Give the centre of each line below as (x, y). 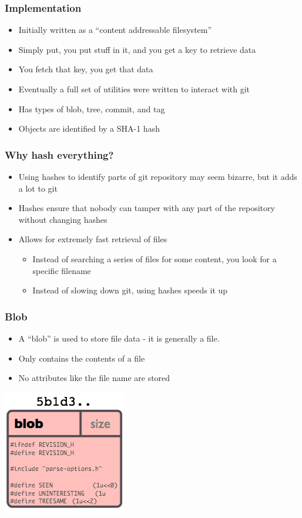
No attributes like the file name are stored (94, 378)
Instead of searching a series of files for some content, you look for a (155, 258)
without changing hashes (63, 219)
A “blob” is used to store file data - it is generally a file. (119, 338)
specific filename (62, 270)
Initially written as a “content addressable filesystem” (115, 30)
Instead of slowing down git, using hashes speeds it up (130, 290)
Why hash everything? (59, 154)
